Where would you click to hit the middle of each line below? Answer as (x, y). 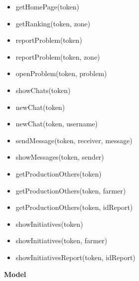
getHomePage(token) (47, 6)
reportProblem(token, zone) (58, 56)
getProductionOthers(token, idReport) (74, 207)
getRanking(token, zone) (53, 23)
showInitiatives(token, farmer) (61, 240)
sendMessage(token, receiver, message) (74, 140)
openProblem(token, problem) (61, 73)
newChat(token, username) (57, 124)
